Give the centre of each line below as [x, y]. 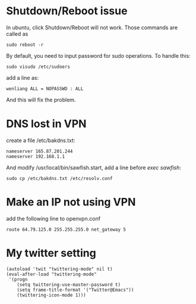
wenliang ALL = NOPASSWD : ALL [45, 89]
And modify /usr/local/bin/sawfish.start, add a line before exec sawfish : [94, 167]
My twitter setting [51, 253]
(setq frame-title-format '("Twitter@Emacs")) [75, 290]
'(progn [18, 279]
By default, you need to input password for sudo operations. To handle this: [99, 55]
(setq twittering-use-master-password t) [69, 284]
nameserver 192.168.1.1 [36, 156]
